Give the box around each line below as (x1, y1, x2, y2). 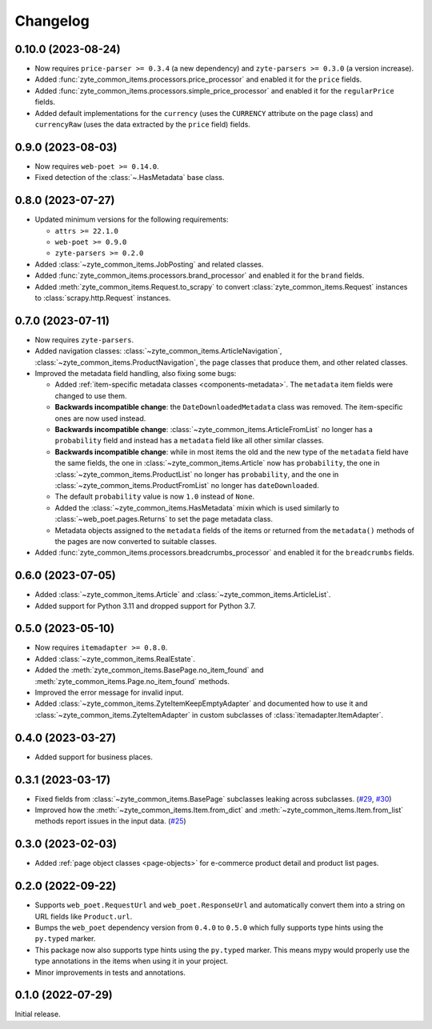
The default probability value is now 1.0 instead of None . (54, 492, 255, 502)
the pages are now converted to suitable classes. (54, 536, 218, 546)
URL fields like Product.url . (34, 911, 133, 921)
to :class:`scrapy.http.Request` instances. (34, 293, 171, 302)
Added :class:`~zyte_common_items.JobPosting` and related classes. (34, 259, 264, 269)
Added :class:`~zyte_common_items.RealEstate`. (34, 654, 196, 663)
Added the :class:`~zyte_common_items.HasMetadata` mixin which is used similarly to (54, 502, 340, 512)
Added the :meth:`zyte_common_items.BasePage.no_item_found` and (34, 665, 264, 675)
